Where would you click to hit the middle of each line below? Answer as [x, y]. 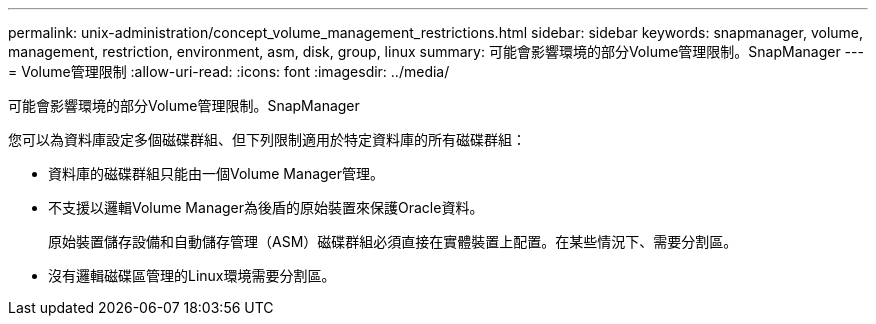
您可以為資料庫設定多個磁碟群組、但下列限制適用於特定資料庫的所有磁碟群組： [267, 139]
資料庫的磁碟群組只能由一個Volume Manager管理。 [216, 173]
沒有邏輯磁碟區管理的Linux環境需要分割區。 [192, 275]
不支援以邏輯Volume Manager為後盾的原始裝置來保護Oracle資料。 [266, 207]
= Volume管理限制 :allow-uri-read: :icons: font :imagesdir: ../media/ [229, 71]
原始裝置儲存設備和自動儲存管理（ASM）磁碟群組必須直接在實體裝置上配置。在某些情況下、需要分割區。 [393, 241]
